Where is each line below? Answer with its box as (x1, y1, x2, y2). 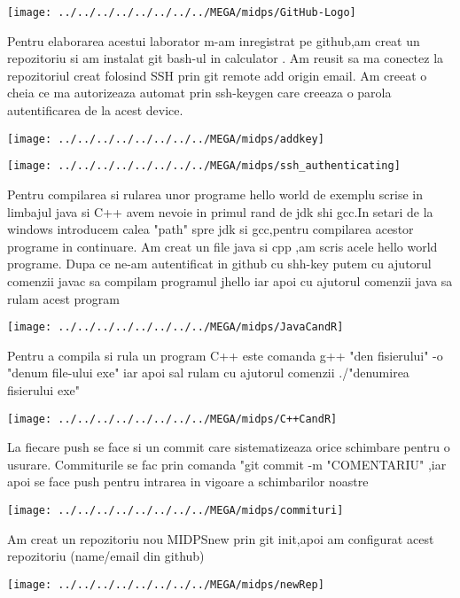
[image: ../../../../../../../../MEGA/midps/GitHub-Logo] (7, 6, 356, 19)
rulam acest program (7, 289, 120, 307)
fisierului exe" (7, 380, 80, 399)
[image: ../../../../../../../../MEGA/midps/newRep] (7, 578, 324, 591)
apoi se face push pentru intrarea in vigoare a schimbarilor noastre (7, 472, 369, 491)
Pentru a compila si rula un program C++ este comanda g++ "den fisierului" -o (7, 346, 443, 364)
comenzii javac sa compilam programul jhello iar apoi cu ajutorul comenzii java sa (7, 271, 453, 290)
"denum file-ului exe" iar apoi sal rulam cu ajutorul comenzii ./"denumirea (7, 363, 409, 382)
